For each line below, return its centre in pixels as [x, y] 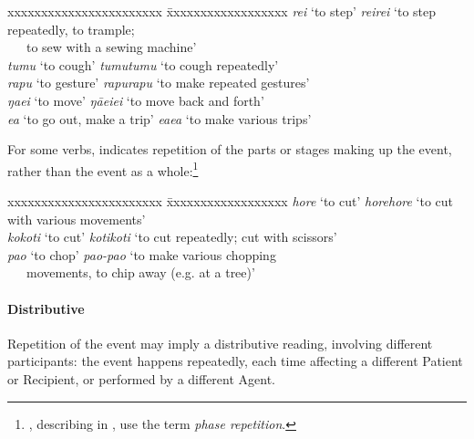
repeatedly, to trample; [71, 29]
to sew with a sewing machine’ [111, 47]
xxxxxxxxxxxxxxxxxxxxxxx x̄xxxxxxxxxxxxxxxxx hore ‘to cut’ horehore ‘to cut [231, 201]
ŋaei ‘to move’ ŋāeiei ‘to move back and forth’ [136, 100]
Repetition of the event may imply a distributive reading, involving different [220, 343]
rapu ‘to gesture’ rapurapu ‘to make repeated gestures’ [159, 83]
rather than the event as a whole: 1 [103, 169]
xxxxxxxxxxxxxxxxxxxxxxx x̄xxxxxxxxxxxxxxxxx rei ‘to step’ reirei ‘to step [222, 11]
